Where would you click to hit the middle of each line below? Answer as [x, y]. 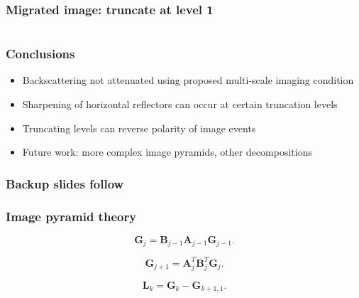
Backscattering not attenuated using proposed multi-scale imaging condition [188, 80]
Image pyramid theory [71, 216]
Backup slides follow [65, 183]
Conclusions [40, 54]
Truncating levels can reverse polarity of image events [139, 128]
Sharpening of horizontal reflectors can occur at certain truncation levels [180, 104]
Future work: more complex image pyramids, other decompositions [167, 152]
